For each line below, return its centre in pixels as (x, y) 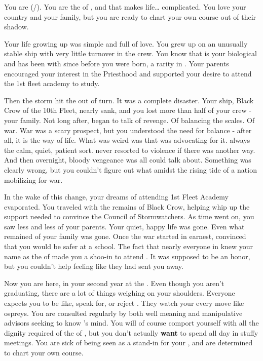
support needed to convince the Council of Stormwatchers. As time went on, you (129, 216)
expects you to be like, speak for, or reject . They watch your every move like (124, 303)
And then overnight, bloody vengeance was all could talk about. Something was (128, 160)
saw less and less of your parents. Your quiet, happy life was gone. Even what (124, 226)
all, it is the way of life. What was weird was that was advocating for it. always (127, 140)
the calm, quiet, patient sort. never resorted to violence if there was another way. (130, 150)
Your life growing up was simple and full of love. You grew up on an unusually (126, 43)
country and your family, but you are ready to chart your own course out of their (130, 16)
